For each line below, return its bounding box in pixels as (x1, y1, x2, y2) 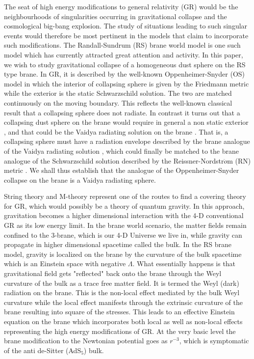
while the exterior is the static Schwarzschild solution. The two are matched (4, 88, 232, 98)
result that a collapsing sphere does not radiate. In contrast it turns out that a (4, 107, 240, 117)
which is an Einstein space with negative (4, 258, 126, 269)
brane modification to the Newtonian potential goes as (4, 335, 168, 346)
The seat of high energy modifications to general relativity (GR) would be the (4, 1, 238, 11)
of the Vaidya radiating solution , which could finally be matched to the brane (4, 145, 239, 156)
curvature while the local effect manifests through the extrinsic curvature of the (4, 297, 243, 307)
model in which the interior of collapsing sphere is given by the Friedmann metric (4, 78, 249, 88)
